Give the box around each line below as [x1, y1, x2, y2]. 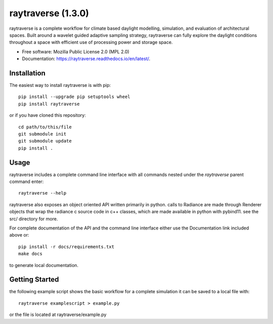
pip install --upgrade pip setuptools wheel [18, 94, 131, 100]
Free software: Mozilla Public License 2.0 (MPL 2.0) [22, 49, 129, 55]
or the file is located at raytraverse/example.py [9, 311, 107, 318]
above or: [9, 232, 29, 238]
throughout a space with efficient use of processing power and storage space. [9, 39, 173, 45]
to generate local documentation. [9, 262, 78, 268]
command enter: [9, 178, 44, 184]
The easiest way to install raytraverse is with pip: [9, 82, 111, 88]
